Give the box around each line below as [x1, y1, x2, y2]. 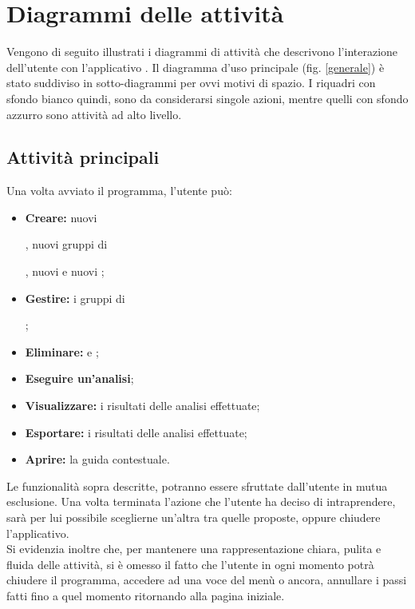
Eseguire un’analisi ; [25, 370, 134, 387]
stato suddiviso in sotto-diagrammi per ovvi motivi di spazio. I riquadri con [6, 74, 376, 91]
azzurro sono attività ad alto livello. [6, 105, 182, 122]
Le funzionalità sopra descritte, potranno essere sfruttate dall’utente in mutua [6, 477, 388, 494]
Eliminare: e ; [25, 343, 99, 360]
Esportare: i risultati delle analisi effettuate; [25, 424, 247, 440]
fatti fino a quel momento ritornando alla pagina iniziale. [6, 587, 285, 603]
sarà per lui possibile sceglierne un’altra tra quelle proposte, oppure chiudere [6, 509, 381, 526]
